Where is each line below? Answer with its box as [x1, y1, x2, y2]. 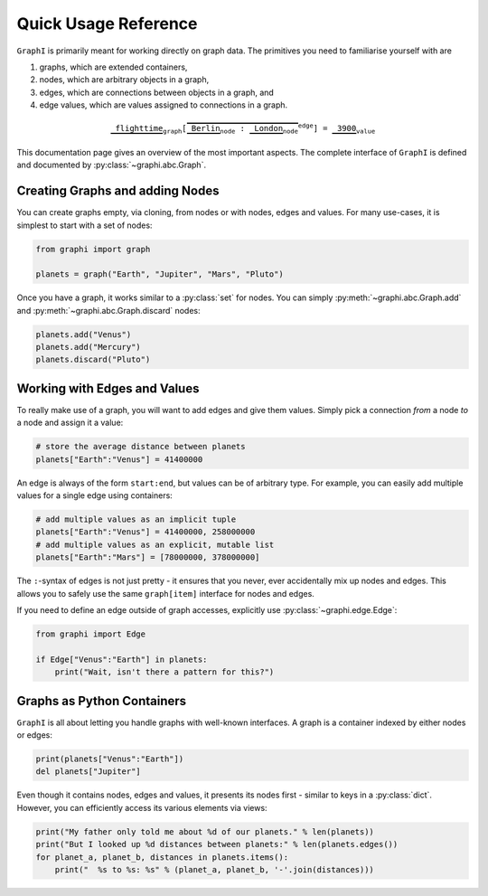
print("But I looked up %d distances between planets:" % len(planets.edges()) [35, 839, 399, 850]
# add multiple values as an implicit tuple [35, 514, 237, 524]
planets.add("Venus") [35, 329, 132, 339]
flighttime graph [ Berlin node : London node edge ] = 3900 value [115, 122, 376, 136]
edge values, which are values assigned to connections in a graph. [39, 99, 288, 110]
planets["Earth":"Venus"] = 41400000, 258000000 [35, 527, 256, 537]
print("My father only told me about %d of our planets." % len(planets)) [35, 826, 375, 836]
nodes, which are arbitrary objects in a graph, [39, 74, 210, 85]
